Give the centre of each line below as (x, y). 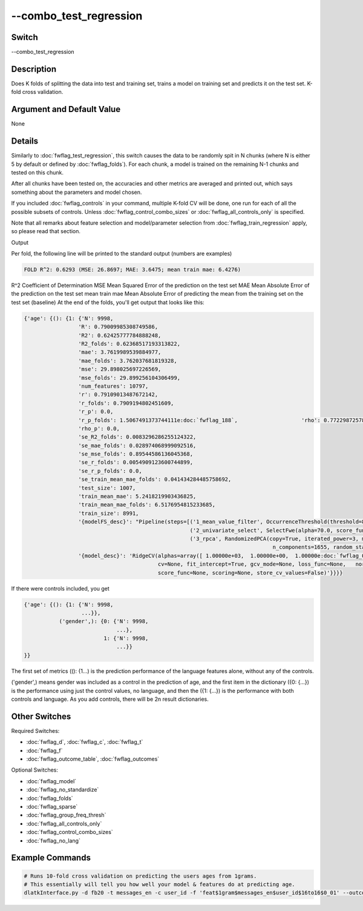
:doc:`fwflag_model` (51, 781)
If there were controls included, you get (60, 588)
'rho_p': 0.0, (99, 428)
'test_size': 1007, (107, 488)
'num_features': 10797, (113, 386)
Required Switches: (35, 730)
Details (25, 141)
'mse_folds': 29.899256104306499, (129, 378)
